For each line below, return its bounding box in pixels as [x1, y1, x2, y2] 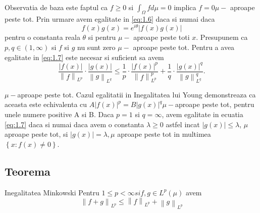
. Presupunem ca [196, 32, 248, 42]
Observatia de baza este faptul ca [5, 2, 108, 12]
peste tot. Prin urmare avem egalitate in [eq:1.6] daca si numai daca [5, 13, 215, 24]
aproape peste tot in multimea [117, 129, 211, 139]
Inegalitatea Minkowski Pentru [5, 187, 99, 197]
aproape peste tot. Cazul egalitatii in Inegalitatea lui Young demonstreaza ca [17, 89, 256, 99]
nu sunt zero [77, 42, 116, 52]
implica [174, 2, 196, 12]
